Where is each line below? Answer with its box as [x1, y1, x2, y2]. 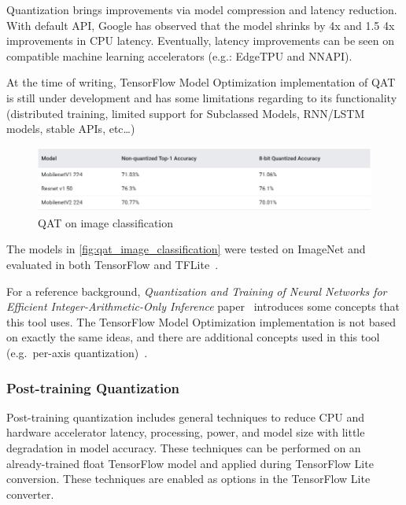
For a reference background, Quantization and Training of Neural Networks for [6, 282, 387, 299]
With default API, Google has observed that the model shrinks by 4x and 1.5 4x [6, 17, 395, 33]
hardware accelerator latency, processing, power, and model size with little [6, 424, 365, 440]
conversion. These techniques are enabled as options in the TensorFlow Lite [6, 470, 371, 487]
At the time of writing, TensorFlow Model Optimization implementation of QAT [6, 74, 396, 90]
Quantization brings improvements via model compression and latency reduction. [6, 2, 397, 17]
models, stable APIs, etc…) [6, 120, 135, 137]
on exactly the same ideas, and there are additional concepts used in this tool [6, 329, 380, 345]
